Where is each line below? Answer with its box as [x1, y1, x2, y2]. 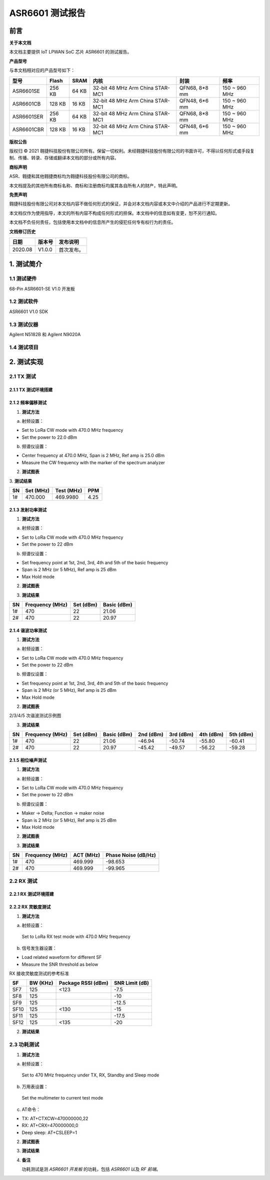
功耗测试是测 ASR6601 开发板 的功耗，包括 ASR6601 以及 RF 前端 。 [21, 1166, 161, 1172]
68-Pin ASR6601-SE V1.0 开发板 [9, 286, 75, 292]
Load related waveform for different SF [21, 954, 102, 960]
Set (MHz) [25, 487, 50, 494]
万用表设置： [21, 1083, 48, 1089]
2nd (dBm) [137, 731, 163, 738]
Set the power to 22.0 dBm [21, 434, 77, 440]
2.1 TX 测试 [9, 373, 36, 380]
